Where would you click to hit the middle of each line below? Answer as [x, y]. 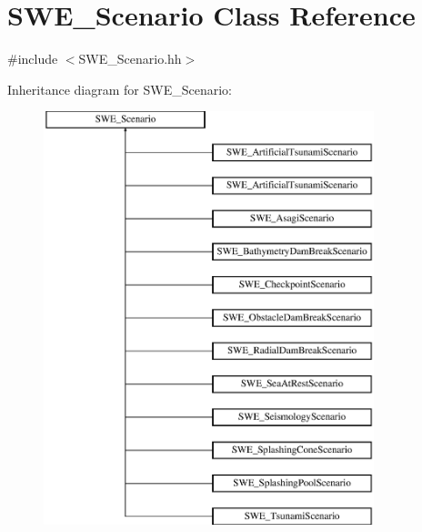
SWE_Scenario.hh [130, 59]
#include [33, 59]
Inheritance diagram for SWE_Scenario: [120, 89]
